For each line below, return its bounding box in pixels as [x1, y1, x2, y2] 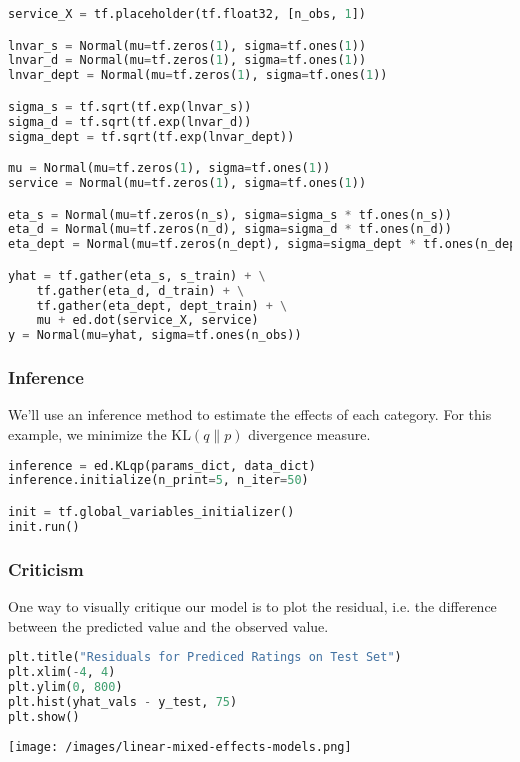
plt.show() [8, 709, 80, 724]
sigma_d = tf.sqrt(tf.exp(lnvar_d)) [8, 114, 252, 129]
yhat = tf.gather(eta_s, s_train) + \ [8, 268, 266, 283]
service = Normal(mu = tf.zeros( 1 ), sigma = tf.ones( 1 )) [8, 175, 367, 190]
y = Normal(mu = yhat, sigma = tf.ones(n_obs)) [8, 328, 302, 343]
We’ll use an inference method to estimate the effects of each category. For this [8, 404, 492, 425]
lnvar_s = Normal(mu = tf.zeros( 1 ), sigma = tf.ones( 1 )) [8, 38, 367, 53]
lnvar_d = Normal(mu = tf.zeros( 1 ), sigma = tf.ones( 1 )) [8, 53, 367, 68]
